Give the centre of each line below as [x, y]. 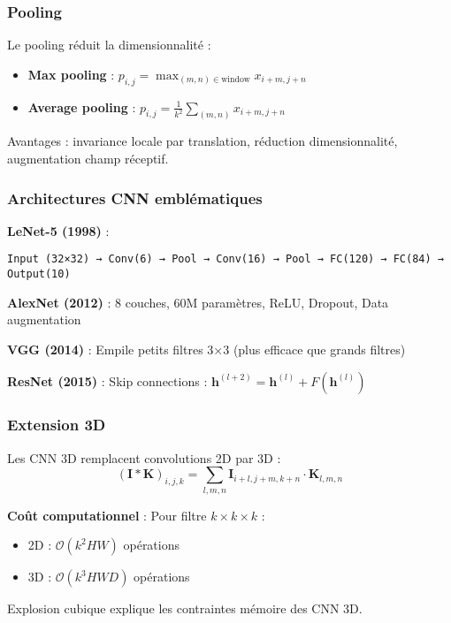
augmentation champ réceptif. [88, 159]
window [236, 80]
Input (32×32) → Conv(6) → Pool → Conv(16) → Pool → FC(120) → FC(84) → [225, 259]
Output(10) [39, 274]
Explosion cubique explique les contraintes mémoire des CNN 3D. [185, 608]
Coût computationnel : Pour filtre [107, 515]
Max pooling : [71, 74]
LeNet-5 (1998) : [58, 230]
